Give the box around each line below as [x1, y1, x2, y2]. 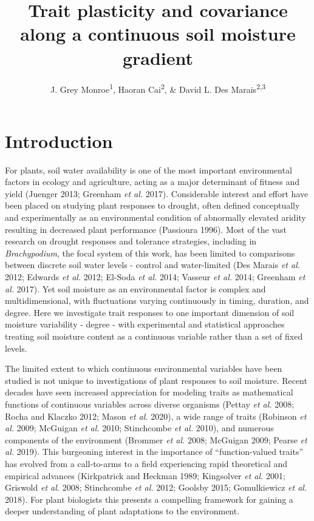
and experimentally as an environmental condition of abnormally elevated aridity [5, 211, 306, 224]
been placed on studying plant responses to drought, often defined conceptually [5, 199, 300, 212]
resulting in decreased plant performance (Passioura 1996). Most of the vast [5, 223, 287, 235]
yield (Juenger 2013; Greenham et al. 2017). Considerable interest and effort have [5, 187, 309, 200]
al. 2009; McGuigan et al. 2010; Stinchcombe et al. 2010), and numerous [5, 422, 274, 434]
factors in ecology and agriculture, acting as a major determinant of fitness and [5, 175, 300, 188]
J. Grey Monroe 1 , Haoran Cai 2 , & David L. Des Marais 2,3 [50, 81, 266, 95]
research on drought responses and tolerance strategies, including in [5, 235, 257, 247]
